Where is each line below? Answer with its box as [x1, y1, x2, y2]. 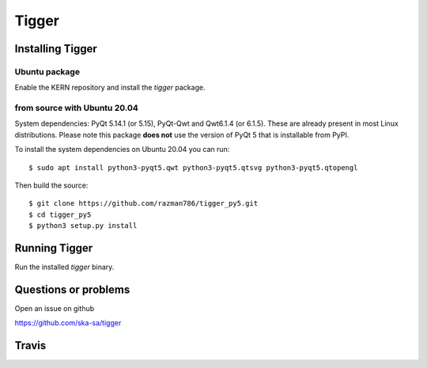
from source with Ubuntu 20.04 [14, 103, 138, 114]
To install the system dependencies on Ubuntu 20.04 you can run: [14, 145, 230, 154]
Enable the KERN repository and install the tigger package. [14, 83, 206, 93]
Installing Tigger [14, 42, 98, 55]
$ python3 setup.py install [28, 222, 138, 230]
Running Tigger [14, 241, 93, 255]
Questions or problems [14, 283, 130, 296]
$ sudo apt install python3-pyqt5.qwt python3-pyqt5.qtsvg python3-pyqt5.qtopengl [28, 163, 358, 172]
